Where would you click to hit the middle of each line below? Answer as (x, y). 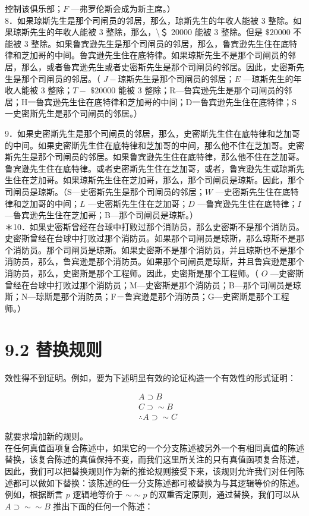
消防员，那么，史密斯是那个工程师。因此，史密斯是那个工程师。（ (132, 273)
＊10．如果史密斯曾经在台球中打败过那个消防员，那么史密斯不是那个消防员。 (154, 226)
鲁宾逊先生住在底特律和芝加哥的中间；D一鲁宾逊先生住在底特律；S (166, 101)
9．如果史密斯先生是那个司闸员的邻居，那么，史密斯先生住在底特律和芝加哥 (152, 133)
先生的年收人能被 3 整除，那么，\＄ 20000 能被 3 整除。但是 (146, 32)
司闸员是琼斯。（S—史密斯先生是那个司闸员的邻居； (105, 191)
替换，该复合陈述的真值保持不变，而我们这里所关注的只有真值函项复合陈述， (154, 459)
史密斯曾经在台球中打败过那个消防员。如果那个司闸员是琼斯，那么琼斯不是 (150, 238)
